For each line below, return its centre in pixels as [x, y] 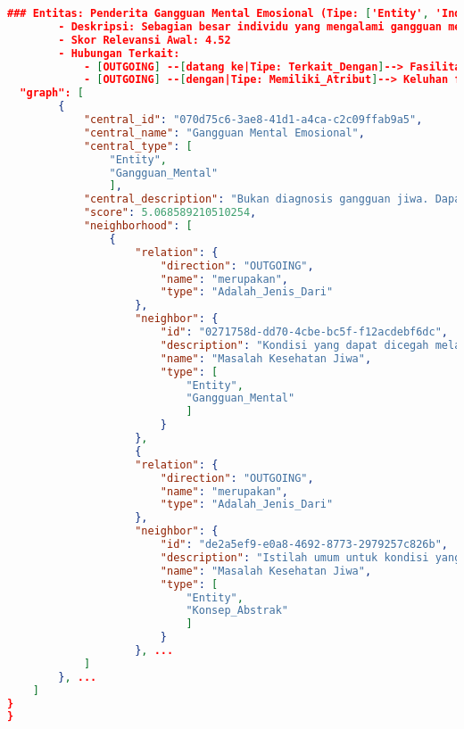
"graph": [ [52, 93]
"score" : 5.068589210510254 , [170, 213]
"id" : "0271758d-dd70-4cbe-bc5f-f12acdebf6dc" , [304, 332]
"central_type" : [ [138, 146]
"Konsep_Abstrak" [237, 611]
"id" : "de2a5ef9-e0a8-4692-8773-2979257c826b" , [304, 544]
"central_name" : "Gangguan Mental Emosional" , [224, 133]
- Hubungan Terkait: [119, 53]
